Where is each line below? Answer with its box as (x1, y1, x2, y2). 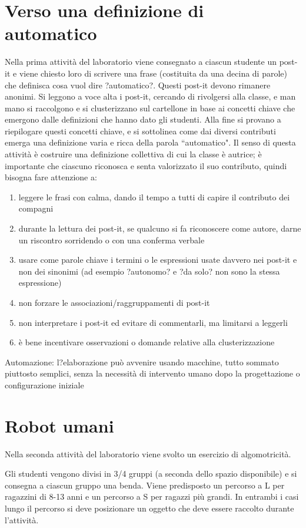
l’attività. (5, 513, 39, 526)
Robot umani (5, 413, 114, 437)
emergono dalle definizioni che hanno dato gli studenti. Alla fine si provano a (5, 113, 281, 126)
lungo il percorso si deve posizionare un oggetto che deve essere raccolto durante (5, 502, 294, 514)
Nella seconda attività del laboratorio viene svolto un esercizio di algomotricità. (5, 447, 291, 460)
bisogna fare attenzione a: (5, 171, 97, 183)
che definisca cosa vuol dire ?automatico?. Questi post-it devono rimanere (5, 78, 271, 91)
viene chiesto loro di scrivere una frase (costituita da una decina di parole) (19, 67, 287, 79)
